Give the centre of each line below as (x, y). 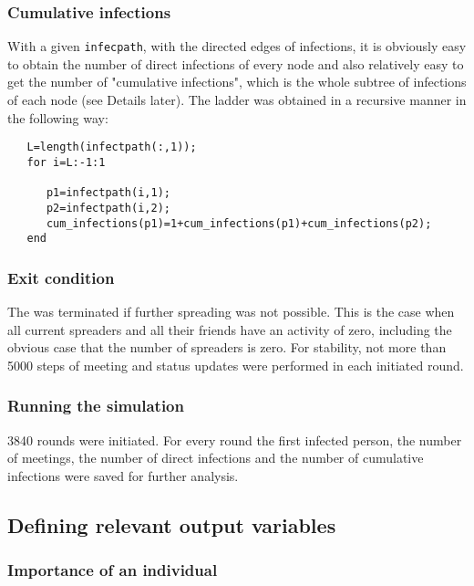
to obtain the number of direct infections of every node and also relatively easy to (236, 63)
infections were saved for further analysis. (123, 475)
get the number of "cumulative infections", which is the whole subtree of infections (237, 82)
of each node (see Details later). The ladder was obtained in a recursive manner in (237, 100)
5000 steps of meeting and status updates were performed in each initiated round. (236, 365)
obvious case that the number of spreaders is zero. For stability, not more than (227, 347)
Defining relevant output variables (172, 524)
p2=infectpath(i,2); (108, 208)
